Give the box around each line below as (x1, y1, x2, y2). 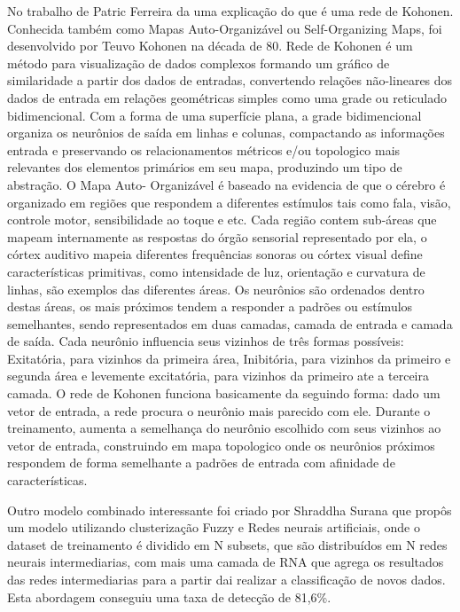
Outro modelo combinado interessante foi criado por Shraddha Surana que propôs (7, 500, 452, 519)
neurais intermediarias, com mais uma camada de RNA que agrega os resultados (7, 553, 444, 571)
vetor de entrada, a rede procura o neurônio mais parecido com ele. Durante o (7, 401, 431, 420)
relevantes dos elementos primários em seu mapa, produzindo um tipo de (7, 158, 402, 177)
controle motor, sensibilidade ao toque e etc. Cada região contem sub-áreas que (7, 210, 437, 229)
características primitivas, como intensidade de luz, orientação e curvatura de (7, 262, 425, 280)
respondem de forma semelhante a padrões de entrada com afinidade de (7, 453, 395, 472)
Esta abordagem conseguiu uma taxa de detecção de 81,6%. (7, 587, 331, 606)
